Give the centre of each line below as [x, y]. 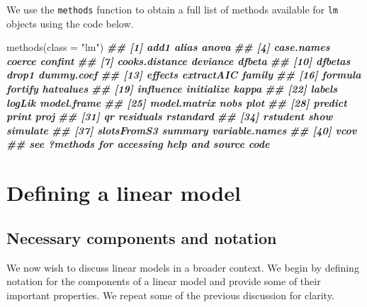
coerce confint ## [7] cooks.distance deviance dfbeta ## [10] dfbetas [179, 60]
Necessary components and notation [142, 237]
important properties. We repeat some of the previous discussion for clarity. [170, 295]
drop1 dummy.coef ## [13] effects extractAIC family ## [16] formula [184, 75]
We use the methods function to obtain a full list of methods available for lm [173, 9]
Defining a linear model [124, 193]
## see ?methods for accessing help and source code [138, 144]
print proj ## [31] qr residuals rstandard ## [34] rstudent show [170, 116]
